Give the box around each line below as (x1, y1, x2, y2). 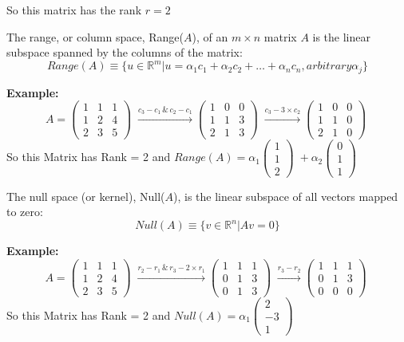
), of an (192, 28, 228, 45)
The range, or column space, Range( (6, 28, 184, 45)
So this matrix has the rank (6, 2, 142, 18)
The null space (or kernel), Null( (6, 187, 165, 204)
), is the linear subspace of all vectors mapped (173, 187, 398, 204)
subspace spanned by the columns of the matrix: (6, 44, 243, 61)
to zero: (6, 203, 43, 220)
